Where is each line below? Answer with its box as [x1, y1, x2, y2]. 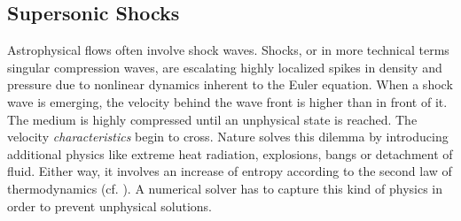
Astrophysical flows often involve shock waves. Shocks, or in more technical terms [7, 41, 449, 59]
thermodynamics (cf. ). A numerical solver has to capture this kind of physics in [7, 179, 443, 197]
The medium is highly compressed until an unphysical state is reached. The [7, 110, 418, 128]
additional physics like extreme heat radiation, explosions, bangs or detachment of [7, 144, 453, 163]
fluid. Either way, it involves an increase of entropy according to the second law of [7, 162, 452, 180]
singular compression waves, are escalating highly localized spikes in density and [7, 57, 442, 76]
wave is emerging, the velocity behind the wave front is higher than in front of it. [7, 92, 448, 110]
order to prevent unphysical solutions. [7, 196, 212, 215]
